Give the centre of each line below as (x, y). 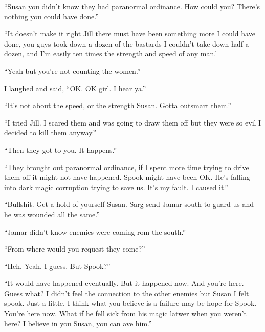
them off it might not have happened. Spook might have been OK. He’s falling (127, 177)
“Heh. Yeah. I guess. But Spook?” (57, 266)
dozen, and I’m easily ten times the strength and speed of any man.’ (111, 54)
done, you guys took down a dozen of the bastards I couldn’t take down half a (127, 43)
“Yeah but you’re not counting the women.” (72, 70)
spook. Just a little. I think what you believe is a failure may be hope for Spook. (130, 303)
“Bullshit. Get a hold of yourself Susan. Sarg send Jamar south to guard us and (129, 204)
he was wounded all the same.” (52, 214)
